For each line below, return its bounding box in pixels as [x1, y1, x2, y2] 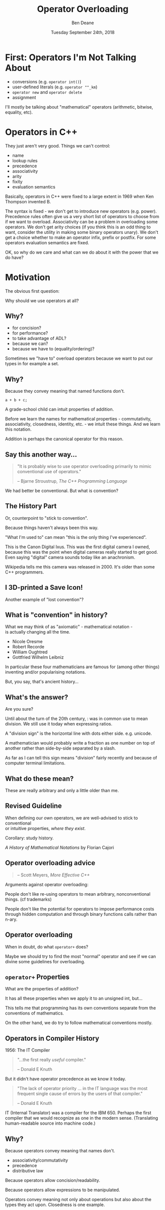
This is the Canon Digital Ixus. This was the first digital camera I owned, [5, 544, 150, 550]
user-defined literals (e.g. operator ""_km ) [12, 84, 98, 90]
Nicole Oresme [12, 639, 43, 644]
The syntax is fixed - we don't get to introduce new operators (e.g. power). [5, 208, 157, 214]
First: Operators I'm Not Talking [5, 52, 136, 63]
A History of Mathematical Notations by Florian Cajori [5, 844, 114, 850]
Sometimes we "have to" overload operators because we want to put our [5, 355, 153, 361]
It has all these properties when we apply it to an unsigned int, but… [5, 995, 143, 1001]
